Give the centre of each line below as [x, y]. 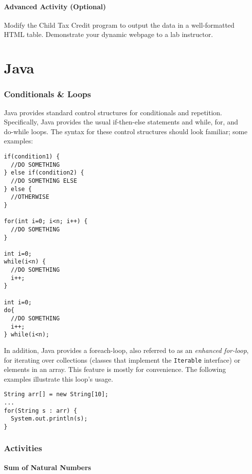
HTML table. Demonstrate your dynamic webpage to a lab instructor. [108, 34]
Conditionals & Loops [48, 94]
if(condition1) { [32, 156]
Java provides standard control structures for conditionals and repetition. [113, 112]
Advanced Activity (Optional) [55, 6]
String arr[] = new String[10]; [56, 395]
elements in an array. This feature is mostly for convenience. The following [115, 369]
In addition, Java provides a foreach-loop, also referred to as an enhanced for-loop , [126, 350]
